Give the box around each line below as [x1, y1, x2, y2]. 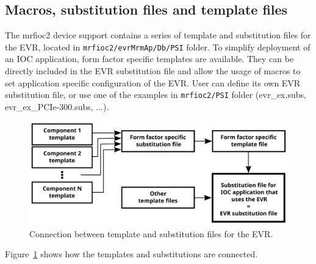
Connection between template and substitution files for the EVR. [29, 227, 273, 240]
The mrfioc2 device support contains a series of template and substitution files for [5, 29, 311, 41]
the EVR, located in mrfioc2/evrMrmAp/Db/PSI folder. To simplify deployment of [5, 40, 311, 53]
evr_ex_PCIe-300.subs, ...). [5, 100, 109, 113]
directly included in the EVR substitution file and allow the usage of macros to [5, 64, 301, 77]
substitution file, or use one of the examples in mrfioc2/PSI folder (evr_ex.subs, [5, 88, 306, 101]
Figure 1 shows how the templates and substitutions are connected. [5, 248, 258, 260]
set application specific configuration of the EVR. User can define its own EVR [5, 76, 301, 89]
